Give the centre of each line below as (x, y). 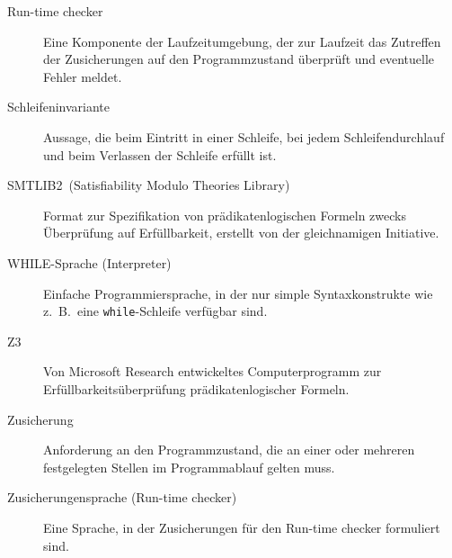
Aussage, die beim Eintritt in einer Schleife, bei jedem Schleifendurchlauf (244, 136)
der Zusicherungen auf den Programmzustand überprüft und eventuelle (239, 59)
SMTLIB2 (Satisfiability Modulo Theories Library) (149, 185)
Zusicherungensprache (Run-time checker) (122, 497)
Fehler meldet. (83, 76)
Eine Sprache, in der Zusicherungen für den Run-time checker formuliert (242, 527)
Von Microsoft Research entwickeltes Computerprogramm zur (213, 371)
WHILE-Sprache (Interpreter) (89, 262)
